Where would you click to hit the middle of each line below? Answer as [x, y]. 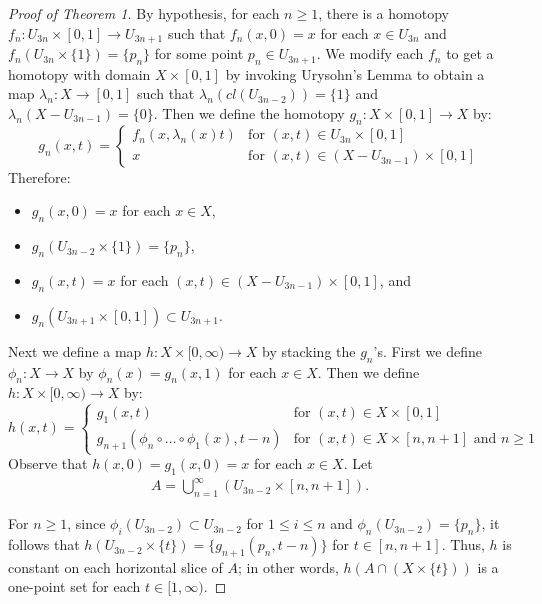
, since [86, 523]
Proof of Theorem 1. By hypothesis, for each [144, 13]
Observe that [48, 463]
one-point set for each [74, 586]
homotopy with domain [79, 73]
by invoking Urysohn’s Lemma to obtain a [355, 73]
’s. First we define [428, 350]
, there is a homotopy [383, 13]
